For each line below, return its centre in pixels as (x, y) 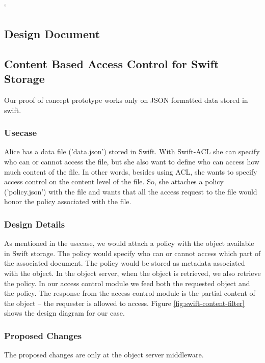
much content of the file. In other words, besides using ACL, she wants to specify (131, 171)
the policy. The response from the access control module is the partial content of (130, 293)
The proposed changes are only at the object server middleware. (104, 355)
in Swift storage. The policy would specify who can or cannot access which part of (132, 253)
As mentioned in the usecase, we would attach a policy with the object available (129, 243)
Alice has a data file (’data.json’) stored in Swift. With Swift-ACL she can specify (132, 151)
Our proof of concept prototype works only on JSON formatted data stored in (126, 100)
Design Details (35, 224)
